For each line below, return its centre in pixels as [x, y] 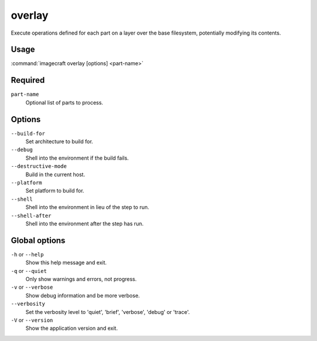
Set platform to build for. [55, 191]
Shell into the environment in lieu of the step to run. [87, 207]
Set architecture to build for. [59, 141]
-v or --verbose [32, 287]
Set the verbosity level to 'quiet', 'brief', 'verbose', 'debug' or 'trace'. [108, 312]
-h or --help [27, 254]
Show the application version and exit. [72, 328]
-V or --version [32, 320]
